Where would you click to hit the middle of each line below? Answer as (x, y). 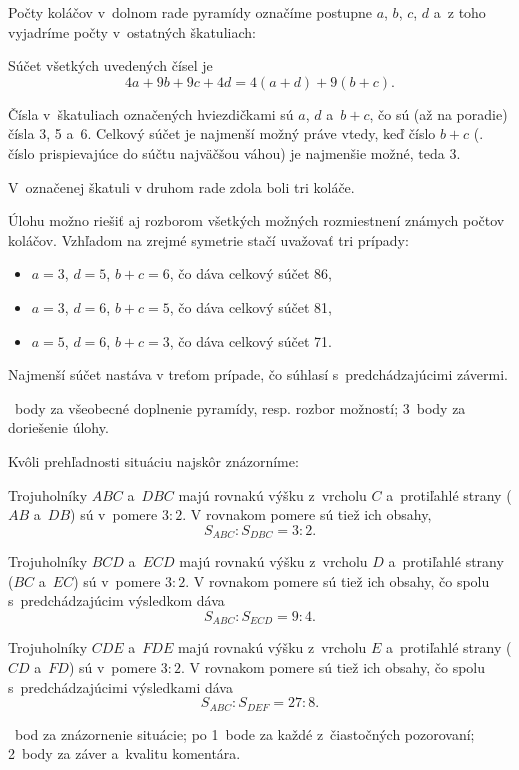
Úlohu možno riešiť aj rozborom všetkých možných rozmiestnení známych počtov (256, 220)
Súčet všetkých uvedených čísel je (110, 65)
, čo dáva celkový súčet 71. (250, 340)
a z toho (459, 12)
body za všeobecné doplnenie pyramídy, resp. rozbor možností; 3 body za (240, 407)
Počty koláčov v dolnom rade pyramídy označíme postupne (190, 12)
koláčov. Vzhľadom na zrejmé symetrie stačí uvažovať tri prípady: (208, 239)
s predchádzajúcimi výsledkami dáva (120, 686)
